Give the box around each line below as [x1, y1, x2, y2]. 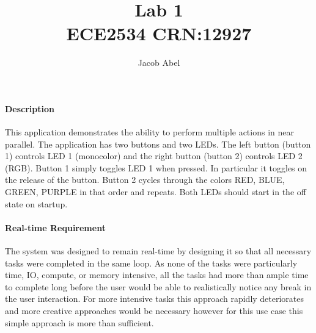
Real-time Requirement [5, 221, 106, 234]
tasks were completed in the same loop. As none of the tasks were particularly [5, 256, 298, 269]
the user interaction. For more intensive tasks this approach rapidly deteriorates [5, 292, 304, 305]
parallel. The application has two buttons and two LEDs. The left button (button [5, 137, 311, 150]
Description [5, 102, 55, 115]
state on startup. [5, 197, 68, 210]
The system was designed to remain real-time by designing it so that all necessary [5, 245, 312, 257]
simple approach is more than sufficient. [5, 316, 154, 329]
